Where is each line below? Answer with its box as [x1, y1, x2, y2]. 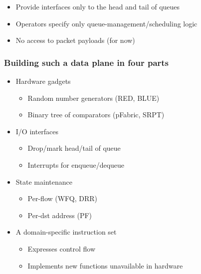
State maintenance [15, 176, 72, 187]
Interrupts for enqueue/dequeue [27, 159, 125, 170]
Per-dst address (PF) [27, 210, 92, 220]
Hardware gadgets [15, 76, 71, 86]
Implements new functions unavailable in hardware [27, 260, 183, 271]
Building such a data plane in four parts [4, 56, 169, 68]
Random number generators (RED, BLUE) [27, 92, 160, 103]
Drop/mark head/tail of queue [27, 143, 121, 153]
